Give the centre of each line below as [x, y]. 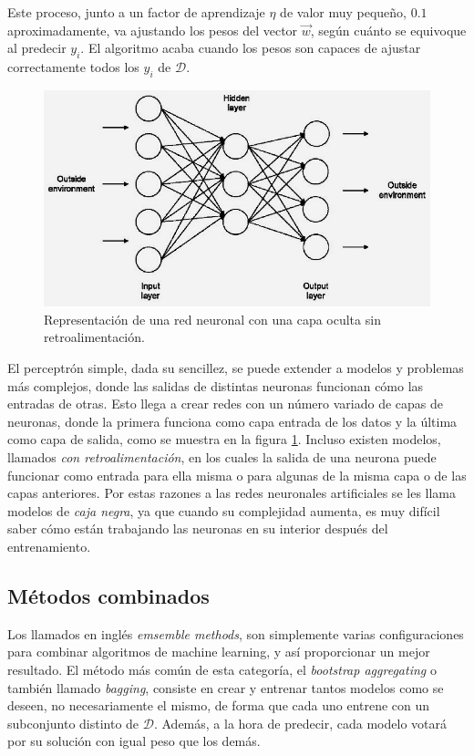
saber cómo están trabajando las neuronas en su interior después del [198, 528]
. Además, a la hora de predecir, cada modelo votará [300, 723]
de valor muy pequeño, [343, 12]
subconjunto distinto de [73, 723]
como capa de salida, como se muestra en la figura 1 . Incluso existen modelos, [224, 439]
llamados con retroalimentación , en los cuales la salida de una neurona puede [222, 456]
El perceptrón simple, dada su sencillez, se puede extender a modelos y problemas [236, 368]
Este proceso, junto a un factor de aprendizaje [136, 12]
